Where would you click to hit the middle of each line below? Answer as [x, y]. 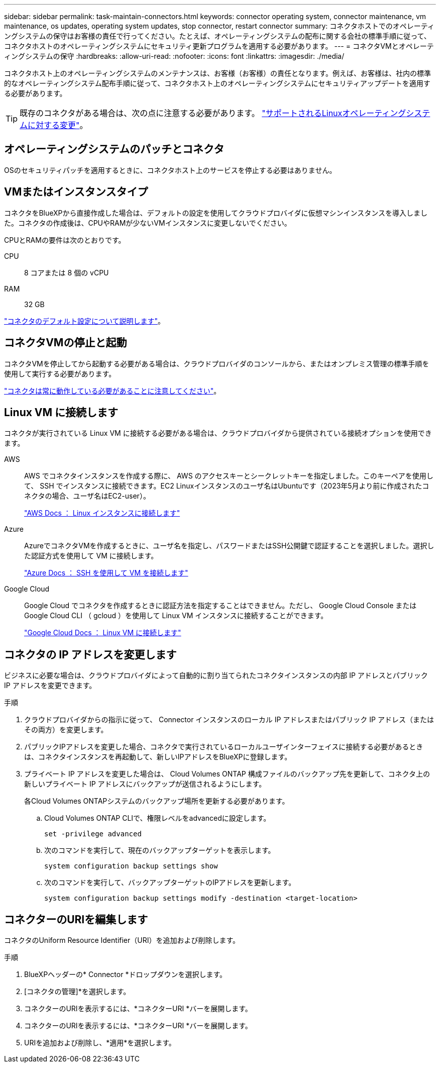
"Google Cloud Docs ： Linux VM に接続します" [103, 633]
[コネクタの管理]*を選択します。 [77, 992]
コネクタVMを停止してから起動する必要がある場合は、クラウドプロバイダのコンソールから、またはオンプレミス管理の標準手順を [217, 363]
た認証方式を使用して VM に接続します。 [91, 556]
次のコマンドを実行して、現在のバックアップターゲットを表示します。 [160, 850]
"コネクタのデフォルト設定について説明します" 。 [85, 321]
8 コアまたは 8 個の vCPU [67, 272]
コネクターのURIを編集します [76, 919]
